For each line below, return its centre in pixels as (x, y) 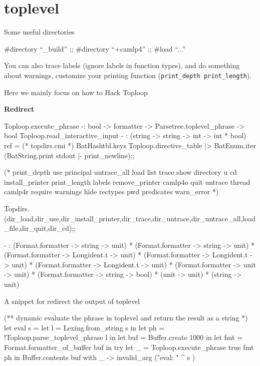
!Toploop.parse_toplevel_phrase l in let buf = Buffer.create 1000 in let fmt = (123, 337)
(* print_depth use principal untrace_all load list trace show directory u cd (120, 172)
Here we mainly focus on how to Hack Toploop (76, 92)
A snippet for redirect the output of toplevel (72, 301)
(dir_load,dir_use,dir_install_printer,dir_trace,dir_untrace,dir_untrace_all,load (130, 218)
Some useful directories (39, 32)
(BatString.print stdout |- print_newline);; (69, 155)
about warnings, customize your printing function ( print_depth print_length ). (128, 75)
